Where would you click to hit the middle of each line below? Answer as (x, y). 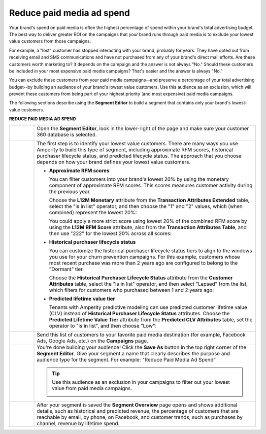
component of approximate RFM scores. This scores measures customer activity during (151, 185)
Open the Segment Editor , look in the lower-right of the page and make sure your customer (143, 128)
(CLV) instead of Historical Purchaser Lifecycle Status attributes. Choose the (139, 313)
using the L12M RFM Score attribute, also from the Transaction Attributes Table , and (148, 227)
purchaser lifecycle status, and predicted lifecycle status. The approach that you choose (139, 156)
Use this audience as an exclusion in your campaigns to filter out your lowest (141, 382)
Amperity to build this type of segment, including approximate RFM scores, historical (135, 149)
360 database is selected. (67, 134)
